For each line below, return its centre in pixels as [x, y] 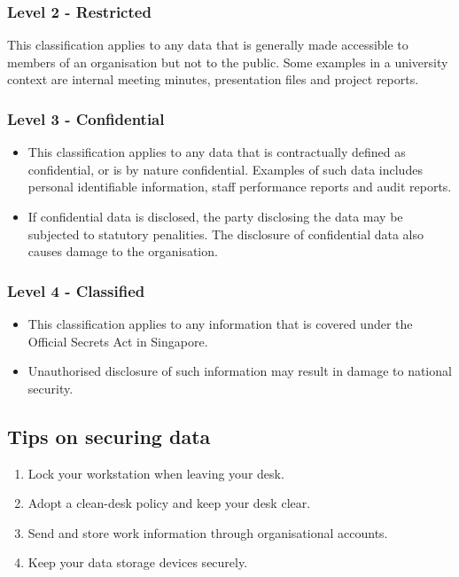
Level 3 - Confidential [86, 118]
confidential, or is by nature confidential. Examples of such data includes [225, 169]
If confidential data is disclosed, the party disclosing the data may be [215, 216]
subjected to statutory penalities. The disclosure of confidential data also [226, 234]
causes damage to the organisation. [123, 251]
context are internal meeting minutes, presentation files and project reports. [213, 79]
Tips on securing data [109, 436]
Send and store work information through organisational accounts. [208, 532]
